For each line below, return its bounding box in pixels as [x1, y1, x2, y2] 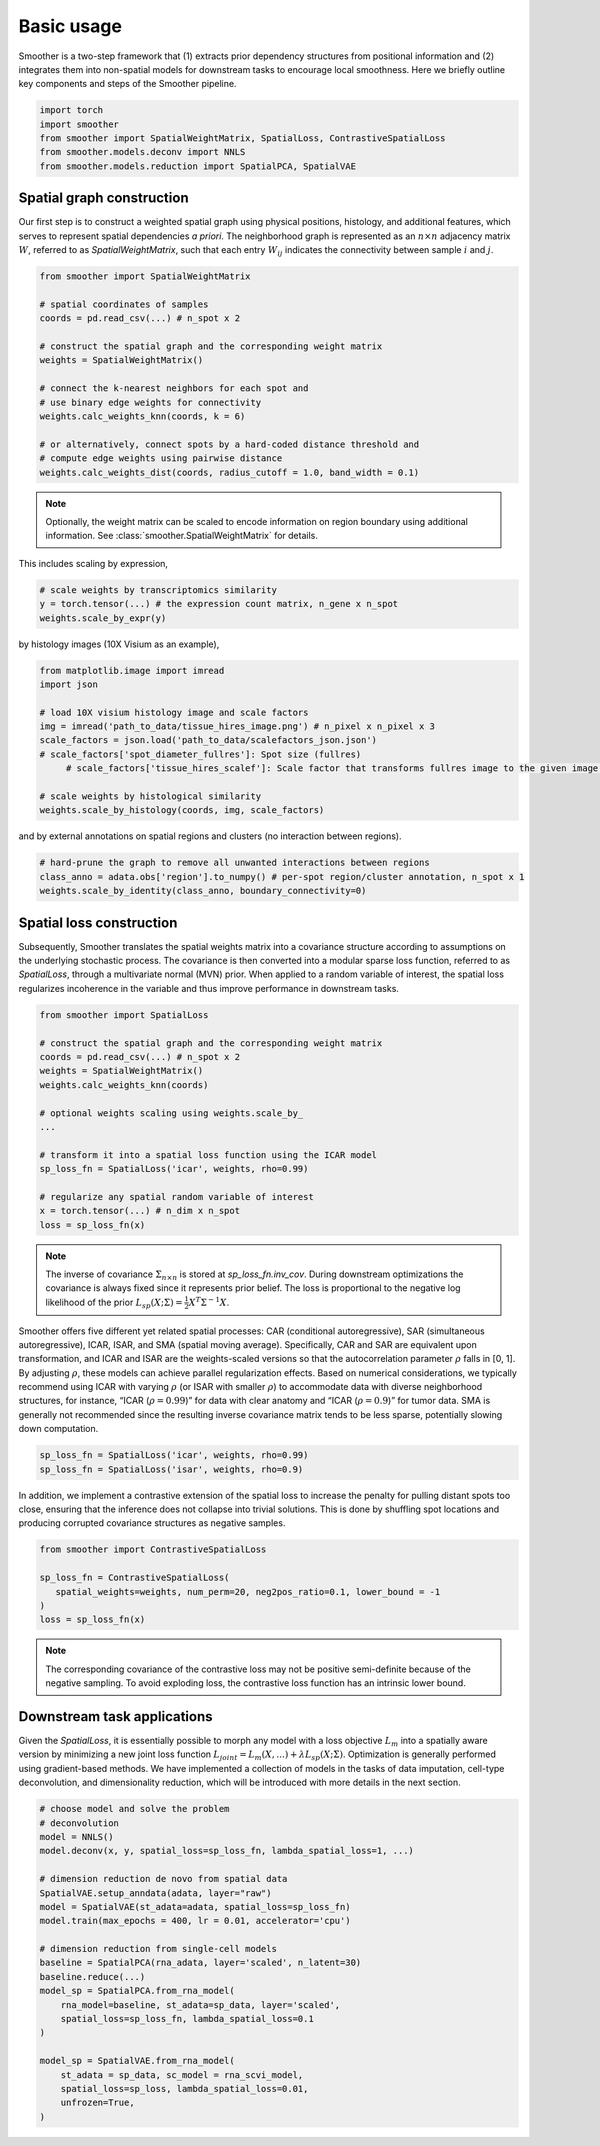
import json [39, 678, 99, 690]
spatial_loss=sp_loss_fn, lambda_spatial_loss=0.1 [60, 2013, 314, 2025]
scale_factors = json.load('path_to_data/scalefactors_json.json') [39, 735, 378, 746]
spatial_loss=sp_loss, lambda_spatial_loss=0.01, [60, 2083, 309, 2094]
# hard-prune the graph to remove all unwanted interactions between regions [39, 857, 430, 869]
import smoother [39, 118, 120, 130]
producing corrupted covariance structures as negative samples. [18, 1517, 286, 1529]
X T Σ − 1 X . [188, 1295, 230, 1308]
